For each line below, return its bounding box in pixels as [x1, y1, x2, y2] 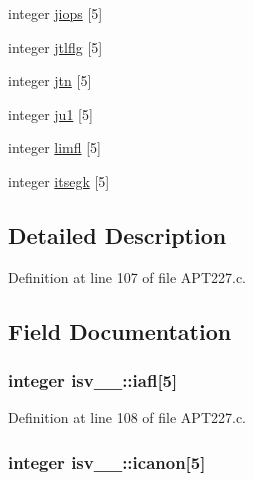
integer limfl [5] [8, 137, 101, 158]
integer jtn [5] [8, 70, 92, 91]
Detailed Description [8, 219, 227, 250]
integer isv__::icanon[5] [8, 449, 206, 474]
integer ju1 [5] [8, 103, 93, 124]
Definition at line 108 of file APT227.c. [8, 407, 247, 428]
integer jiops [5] [8, 3, 103, 23]
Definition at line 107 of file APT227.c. [8, 266, 247, 287]
